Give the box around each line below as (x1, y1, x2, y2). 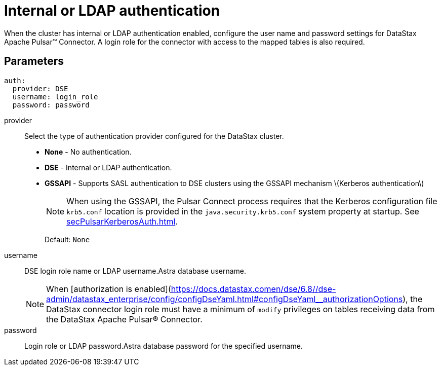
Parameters (4, 55, 64, 68)
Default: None (45, 235, 90, 244)
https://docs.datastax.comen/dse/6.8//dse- (171, 283, 336, 294)
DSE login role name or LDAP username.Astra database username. (24, 266, 247, 275)
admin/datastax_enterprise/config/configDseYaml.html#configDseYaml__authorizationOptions (46, 293, 403, 304)
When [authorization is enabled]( (46, 283, 171, 294)
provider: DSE (12, 84, 68, 93)
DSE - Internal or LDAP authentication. (45, 163, 172, 172)
